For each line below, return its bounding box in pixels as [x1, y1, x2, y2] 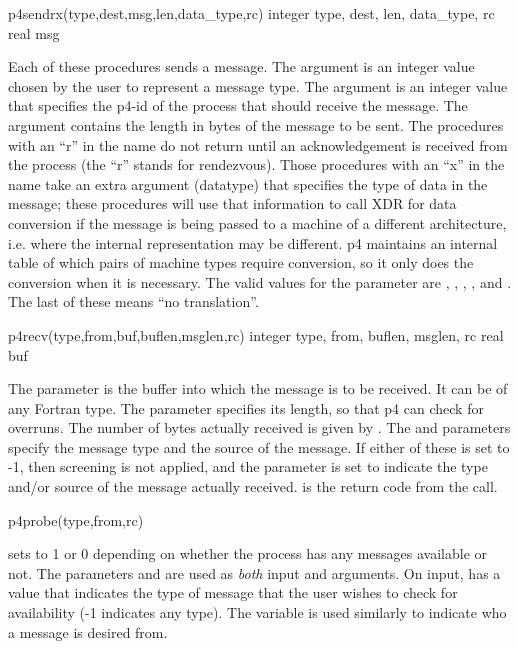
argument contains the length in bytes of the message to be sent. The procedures [8, 114, 504, 135]
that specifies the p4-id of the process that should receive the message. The [8, 95, 468, 116]
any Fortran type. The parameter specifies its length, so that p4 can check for [8, 397, 484, 418]
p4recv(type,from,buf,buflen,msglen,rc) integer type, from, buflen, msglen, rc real [8, 324, 504, 345]
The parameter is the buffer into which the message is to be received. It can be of [8, 378, 508, 399]
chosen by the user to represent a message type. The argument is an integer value [8, 75, 508, 96]
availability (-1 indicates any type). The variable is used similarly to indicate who [8, 602, 507, 623]
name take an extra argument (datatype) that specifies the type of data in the [8, 173, 488, 194]
